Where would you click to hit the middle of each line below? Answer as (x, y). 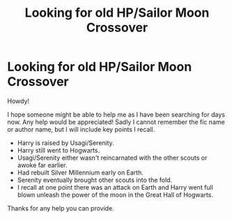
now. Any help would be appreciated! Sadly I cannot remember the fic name (116, 122)
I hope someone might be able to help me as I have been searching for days (116, 114)
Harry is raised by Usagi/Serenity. (66, 143)
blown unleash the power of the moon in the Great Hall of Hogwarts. (115, 195)
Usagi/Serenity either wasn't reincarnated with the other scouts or (112, 158)
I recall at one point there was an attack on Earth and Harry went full (115, 187)
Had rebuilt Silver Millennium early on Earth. (80, 172)
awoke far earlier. (42, 165)
